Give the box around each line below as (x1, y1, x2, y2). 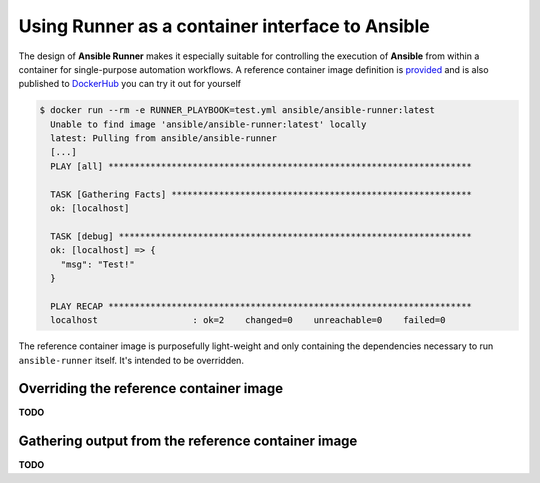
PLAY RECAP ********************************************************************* (50, 300, 472, 312)
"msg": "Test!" (60, 258, 135, 270)
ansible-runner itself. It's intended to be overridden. (18, 354, 245, 366)
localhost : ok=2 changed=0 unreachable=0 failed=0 (50, 315, 446, 326)
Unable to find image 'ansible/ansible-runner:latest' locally (50, 118, 367, 130)
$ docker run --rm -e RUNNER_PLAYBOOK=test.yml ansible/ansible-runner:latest (39, 105, 435, 116)
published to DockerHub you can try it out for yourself (18, 78, 242, 90)
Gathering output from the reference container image (18, 433, 358, 450)
